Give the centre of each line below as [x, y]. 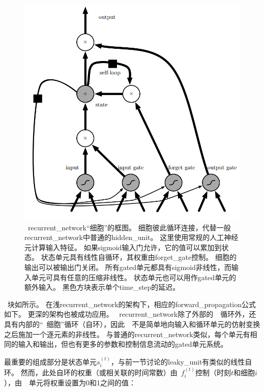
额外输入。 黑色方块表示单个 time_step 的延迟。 [102, 287]
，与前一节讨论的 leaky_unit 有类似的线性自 [182, 361]
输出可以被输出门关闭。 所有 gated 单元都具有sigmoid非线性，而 [128, 267]
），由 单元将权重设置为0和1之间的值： [70, 383]
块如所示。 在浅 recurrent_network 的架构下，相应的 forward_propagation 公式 [131, 304]
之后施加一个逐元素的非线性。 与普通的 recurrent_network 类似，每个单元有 [127, 334]
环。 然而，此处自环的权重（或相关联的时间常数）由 [91, 372]
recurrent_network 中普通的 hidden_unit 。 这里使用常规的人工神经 [131, 237]
